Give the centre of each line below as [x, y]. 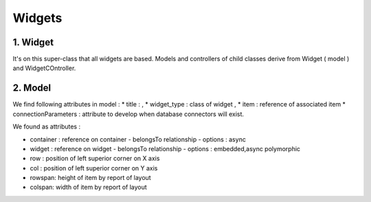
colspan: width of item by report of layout [88, 187]
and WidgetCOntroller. [44, 68]
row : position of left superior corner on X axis [95, 159]
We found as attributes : [47, 126]
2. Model [32, 88]
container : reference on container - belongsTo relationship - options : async [138, 139]
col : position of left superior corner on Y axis [94, 168]
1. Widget [33, 42]
